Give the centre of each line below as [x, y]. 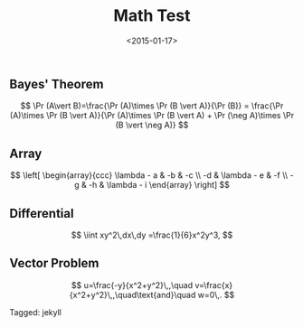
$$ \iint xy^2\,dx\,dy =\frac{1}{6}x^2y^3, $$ [152, 235]
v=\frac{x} [213, 285]
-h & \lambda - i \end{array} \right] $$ [160, 185]
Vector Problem [54, 263]
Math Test [152, 16]
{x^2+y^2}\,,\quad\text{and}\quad [133, 294]
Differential [42, 213]
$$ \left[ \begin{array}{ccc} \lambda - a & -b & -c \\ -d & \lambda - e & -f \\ [149, 175]
